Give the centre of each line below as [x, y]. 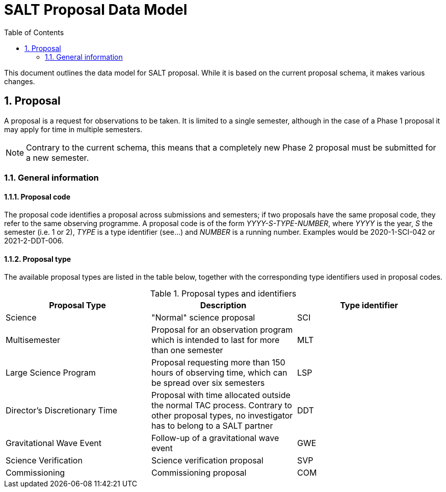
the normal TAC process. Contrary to [221, 405]
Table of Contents [34, 32]
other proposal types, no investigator [222, 416]
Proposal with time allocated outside [221, 395]
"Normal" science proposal [203, 318]
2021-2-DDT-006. [34, 241]
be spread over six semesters [208, 383]
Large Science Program [51, 373]
